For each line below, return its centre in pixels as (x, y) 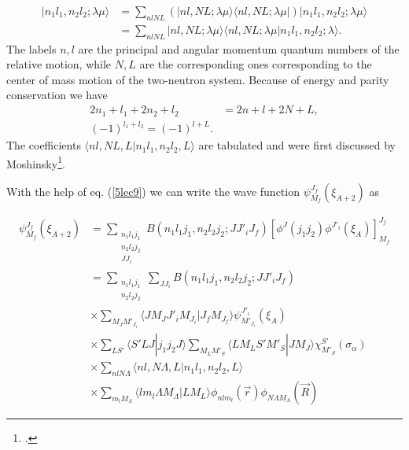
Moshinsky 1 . (36, 162)
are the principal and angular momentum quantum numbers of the (239, 48)
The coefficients (44, 145)
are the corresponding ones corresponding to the (256, 64)
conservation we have (57, 95)
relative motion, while (59, 64)
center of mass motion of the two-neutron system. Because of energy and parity (198, 79)
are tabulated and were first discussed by (297, 145)
